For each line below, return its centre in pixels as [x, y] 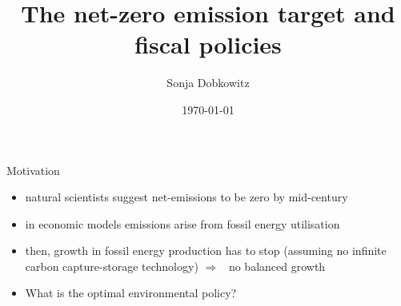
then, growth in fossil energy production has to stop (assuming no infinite [206, 250]
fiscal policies [208, 44]
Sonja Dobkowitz [208, 83]
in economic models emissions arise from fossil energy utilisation [182, 223]
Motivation [33, 170]
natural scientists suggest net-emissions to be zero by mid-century [186, 197]
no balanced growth [277, 266]
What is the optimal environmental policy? [131, 293]
